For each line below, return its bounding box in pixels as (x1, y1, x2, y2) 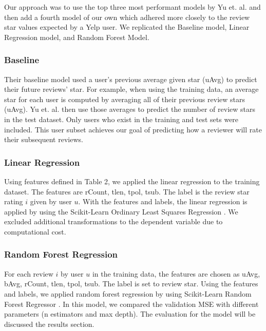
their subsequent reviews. (4, 134, 83, 145)
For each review (4, 268, 53, 279)
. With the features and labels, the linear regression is (78, 196, 248, 207)
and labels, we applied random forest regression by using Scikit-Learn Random (4, 288, 252, 299)
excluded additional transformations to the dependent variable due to (4, 216, 223, 227)
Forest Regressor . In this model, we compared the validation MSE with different (4, 298, 259, 309)
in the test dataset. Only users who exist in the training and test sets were (4, 113, 239, 124)
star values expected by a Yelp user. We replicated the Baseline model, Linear (4, 22, 250, 32)
